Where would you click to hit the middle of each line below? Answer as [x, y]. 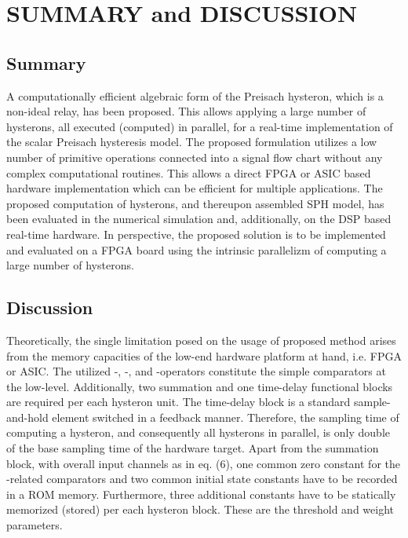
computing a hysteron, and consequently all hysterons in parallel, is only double [198, 432]
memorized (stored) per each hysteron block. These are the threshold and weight [200, 509]
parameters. [35, 525]
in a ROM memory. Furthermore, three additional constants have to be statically [201, 494]
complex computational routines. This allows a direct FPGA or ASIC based [189, 172]
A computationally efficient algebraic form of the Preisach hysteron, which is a [195, 95]
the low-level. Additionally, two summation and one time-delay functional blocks [200, 386]
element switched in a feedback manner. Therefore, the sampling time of [226, 417]
